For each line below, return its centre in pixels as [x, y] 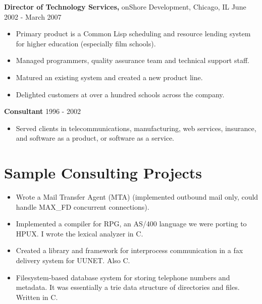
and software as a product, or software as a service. [95, 138]
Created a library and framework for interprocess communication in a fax [129, 250]
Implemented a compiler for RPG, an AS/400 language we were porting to [131, 224]
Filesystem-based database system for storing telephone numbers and [123, 277]
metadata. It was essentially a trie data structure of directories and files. [128, 287]
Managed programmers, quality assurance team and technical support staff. [133, 60]
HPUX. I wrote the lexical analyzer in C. [80, 233]
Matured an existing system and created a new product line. [109, 77]
